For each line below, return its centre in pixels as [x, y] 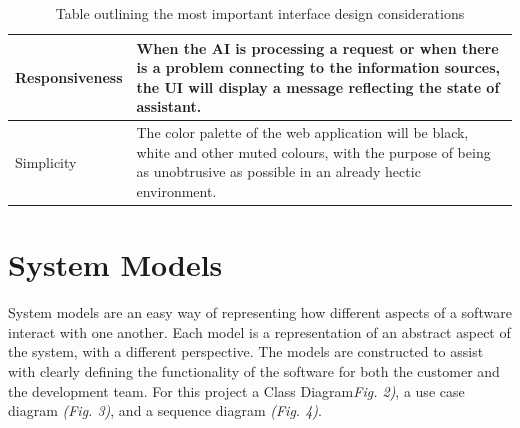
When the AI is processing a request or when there [317, 47]
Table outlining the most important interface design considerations [260, 13]
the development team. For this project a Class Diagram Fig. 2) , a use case [236, 390]
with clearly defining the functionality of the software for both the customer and [254, 371]
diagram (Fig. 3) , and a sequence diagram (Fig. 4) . [165, 410]
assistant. [169, 106]
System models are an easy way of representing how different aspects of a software [260, 312]
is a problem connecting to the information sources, [318, 67]
